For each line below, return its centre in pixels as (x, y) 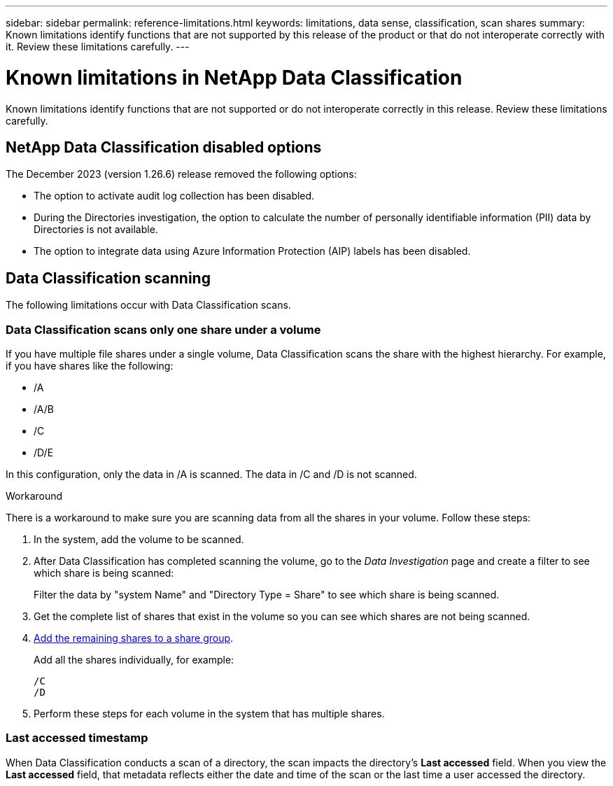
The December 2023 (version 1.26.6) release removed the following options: (181, 174)
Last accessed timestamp (77, 738)
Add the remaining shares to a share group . (134, 638)
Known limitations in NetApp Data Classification (234, 77)
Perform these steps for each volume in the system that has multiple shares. (209, 713)
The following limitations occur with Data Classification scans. (148, 305)
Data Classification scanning (108, 278)
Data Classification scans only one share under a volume (163, 329)
